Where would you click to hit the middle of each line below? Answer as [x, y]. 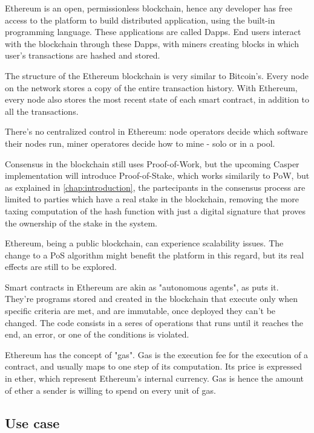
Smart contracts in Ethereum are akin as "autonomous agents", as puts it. [142, 287]
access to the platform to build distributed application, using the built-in [140, 20]
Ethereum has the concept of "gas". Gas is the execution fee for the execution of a [157, 354]
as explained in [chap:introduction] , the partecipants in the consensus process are [155, 187]
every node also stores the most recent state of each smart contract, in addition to [157, 99]
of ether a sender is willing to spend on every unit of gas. [110, 390]
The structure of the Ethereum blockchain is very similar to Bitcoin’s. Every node [157, 75]
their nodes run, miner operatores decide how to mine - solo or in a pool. [140, 143]
